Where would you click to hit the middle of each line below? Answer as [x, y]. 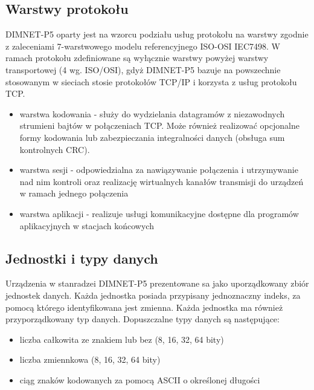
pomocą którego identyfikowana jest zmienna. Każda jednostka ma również [144, 307]
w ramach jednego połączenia [74, 193]
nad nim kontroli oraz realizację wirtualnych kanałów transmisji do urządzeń [162, 181]
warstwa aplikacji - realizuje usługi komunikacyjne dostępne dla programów [159, 213]
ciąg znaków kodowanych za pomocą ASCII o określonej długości [140, 379]
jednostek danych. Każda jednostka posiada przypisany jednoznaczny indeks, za [153, 295]
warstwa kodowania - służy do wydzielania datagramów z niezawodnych [152, 113]
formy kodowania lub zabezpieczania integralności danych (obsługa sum [152, 137]
